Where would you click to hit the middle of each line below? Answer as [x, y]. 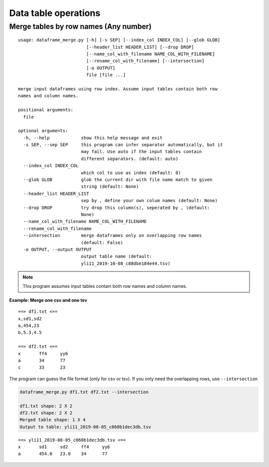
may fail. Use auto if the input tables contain [141, 152]
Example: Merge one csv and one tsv [48, 300]
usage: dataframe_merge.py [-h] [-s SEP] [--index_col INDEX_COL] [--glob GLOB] [119, 40]
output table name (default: [116, 256]
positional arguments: [46, 110]
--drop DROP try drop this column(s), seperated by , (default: [117, 208]
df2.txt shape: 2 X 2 [46, 413]
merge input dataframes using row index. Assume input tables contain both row [118, 89]
